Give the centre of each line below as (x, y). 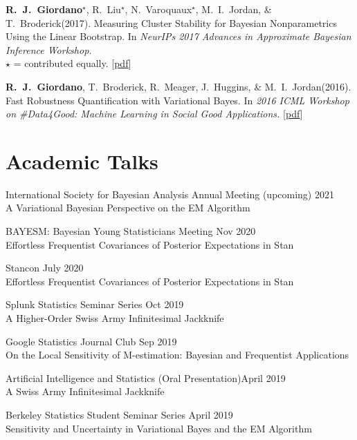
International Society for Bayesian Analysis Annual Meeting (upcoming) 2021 (170, 194)
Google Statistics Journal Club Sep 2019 (91, 341)
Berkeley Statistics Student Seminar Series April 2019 (119, 414)
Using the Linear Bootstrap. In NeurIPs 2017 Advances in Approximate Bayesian (178, 36)
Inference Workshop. (49, 49)
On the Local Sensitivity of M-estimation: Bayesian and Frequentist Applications (177, 355)
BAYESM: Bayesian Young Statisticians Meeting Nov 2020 (131, 231)
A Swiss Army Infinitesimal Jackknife (85, 391)
